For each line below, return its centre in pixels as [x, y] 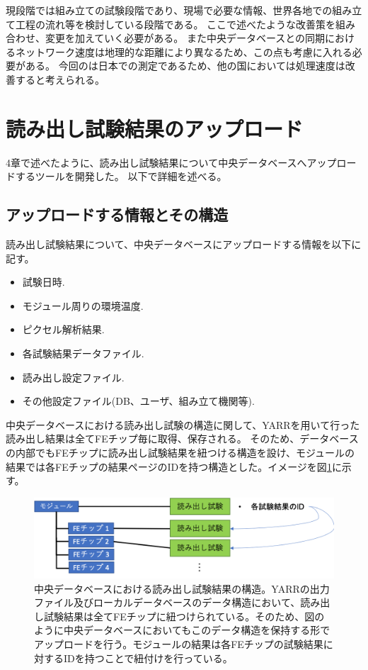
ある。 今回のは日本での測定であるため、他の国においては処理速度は [185, 66]
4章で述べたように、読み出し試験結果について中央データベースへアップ [171, 162]
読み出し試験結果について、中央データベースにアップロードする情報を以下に [184, 244]
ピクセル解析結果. [63, 329]
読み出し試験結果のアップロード [155, 128]
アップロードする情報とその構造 [117, 214]
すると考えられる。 [60, 79]
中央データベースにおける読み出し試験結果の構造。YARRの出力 [182, 588]
